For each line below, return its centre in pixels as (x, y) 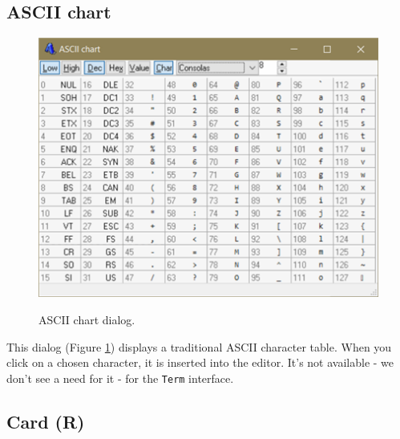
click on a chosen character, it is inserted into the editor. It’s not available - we (200, 362)
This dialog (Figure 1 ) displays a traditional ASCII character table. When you (199, 346)
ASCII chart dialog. (87, 319)
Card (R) (46, 421)
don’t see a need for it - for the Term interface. (120, 378)
